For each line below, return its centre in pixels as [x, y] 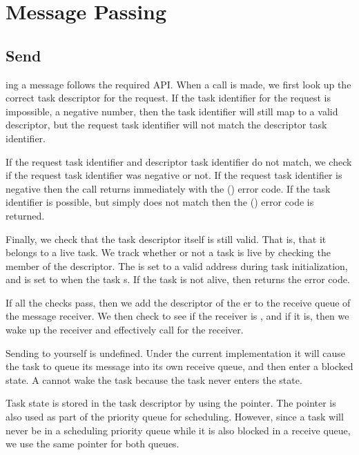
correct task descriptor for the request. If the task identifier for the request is [168, 98]
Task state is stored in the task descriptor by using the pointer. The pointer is [171, 403]
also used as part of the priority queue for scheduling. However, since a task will [175, 417]
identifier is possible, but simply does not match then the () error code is [160, 202]
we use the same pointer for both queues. [93, 444]
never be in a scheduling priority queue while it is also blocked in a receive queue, [178, 430]
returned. [25, 215]
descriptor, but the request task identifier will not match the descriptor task [166, 125]
